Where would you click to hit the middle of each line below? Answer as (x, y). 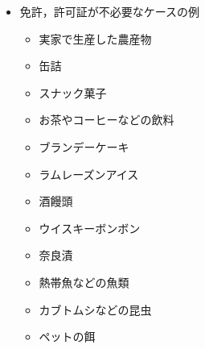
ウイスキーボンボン (90, 228)
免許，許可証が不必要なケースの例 (110, 11)
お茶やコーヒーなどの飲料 (107, 120)
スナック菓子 (73, 92)
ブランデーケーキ (84, 146)
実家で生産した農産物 (95, 38)
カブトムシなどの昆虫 (95, 309)
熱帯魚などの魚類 (84, 282)
